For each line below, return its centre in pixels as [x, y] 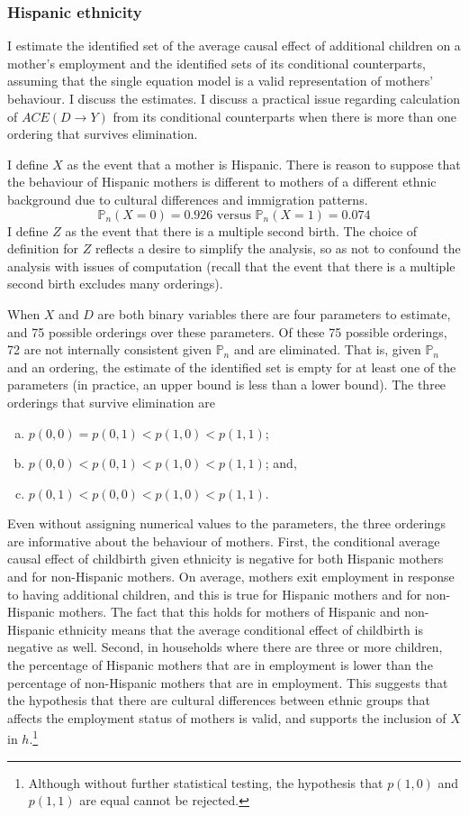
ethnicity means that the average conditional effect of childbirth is [241, 629]
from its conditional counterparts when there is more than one [284, 116]
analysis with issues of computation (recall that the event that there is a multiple [231, 266]
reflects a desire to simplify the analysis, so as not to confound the [278, 248]
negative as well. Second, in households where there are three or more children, [225, 647]
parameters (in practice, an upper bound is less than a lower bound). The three [227, 385]
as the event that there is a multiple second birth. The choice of [241, 230]
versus [234, 215]
